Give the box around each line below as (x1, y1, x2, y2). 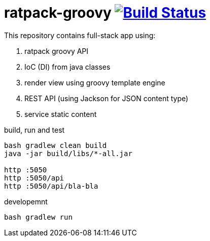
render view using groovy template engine (24, 78, 165, 87)
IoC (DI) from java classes (24, 62, 111, 71)
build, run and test (4, 125, 65, 134)
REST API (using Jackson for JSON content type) (24, 94, 189, 103)
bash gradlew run (4, 213, 73, 221)
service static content (24, 109, 97, 118)
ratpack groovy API (24, 46, 89, 55)
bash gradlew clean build (4, 141, 107, 149)
